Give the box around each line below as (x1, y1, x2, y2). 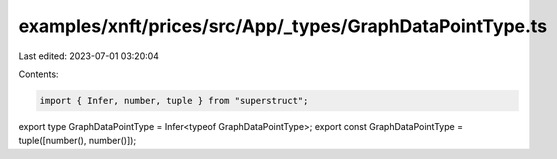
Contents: (18, 68, 59, 80)
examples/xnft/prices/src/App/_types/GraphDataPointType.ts (18, 15, 548, 37)
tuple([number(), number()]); (18, 135, 137, 147)
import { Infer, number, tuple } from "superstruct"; (39, 95, 309, 106)
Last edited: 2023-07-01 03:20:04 (18, 50, 160, 62)
